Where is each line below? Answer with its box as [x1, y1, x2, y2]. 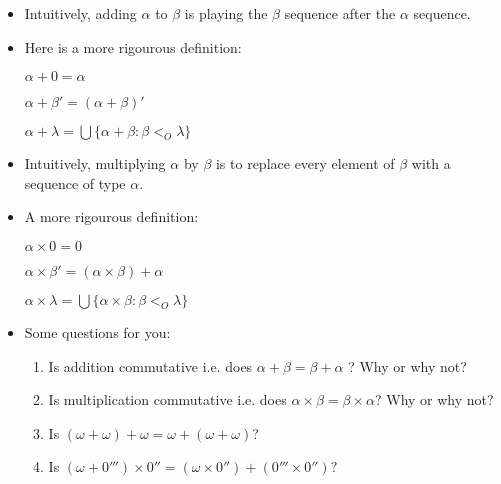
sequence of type [24, 172, 126, 193]
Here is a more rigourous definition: [24, 36, 242, 57]
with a [411, 153, 451, 174]
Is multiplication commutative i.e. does [48, 389, 287, 410]
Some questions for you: [24, 321, 171, 342]
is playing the [184, 3, 268, 23]
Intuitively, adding [24, 3, 137, 23]
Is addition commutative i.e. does [48, 355, 253, 376]
